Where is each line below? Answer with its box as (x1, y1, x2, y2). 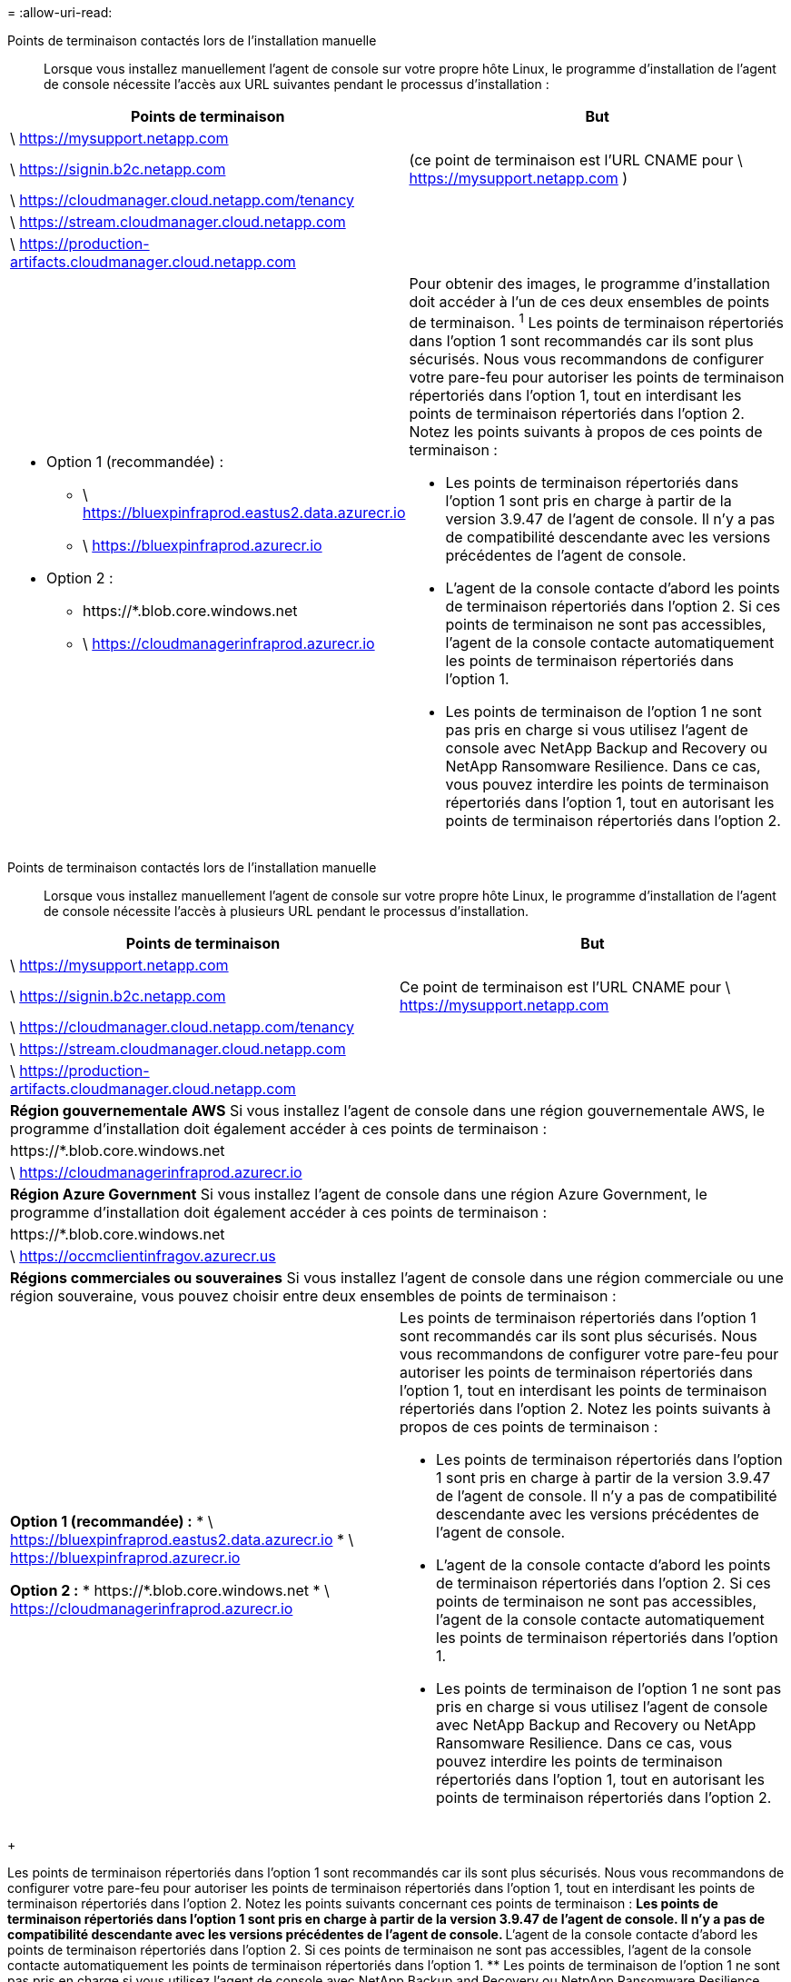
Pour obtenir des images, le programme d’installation (409, 274, 770, 293)
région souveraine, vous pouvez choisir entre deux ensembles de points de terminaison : (10, 1287, 617, 1306)
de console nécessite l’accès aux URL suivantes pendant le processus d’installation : (44, 76, 549, 92)
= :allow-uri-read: (7, 5, 113, 20)
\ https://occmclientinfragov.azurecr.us (10, 1247, 276, 1266)
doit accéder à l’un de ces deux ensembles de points (409, 293, 770, 311)
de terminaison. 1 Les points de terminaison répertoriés (409, 311, 785, 333)
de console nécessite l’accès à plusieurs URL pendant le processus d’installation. (44, 903, 529, 920)
